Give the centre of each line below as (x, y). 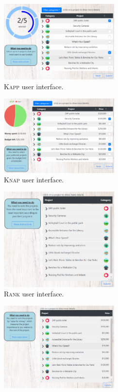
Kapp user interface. (34, 87)
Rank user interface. (34, 294)
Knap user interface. (34, 180)
